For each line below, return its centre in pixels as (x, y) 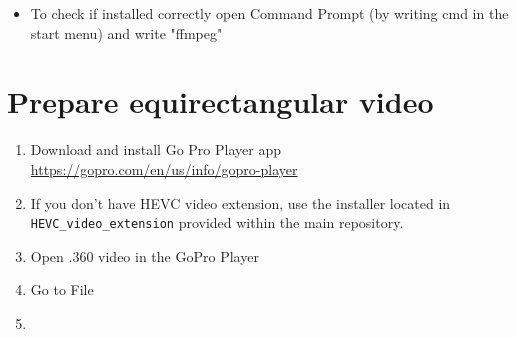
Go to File (62, 289)
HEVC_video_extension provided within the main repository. (217, 222)
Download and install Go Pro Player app (155, 149)
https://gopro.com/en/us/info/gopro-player (164, 168)
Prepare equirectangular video (220, 101)
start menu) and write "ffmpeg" (126, 32)
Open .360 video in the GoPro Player (144, 255)
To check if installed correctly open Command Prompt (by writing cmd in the (269, 13)
